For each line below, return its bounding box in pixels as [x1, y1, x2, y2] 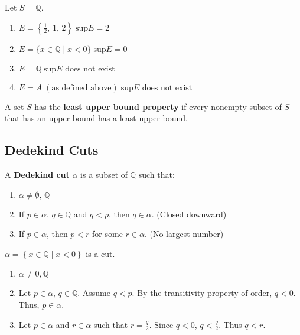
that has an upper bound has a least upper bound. [5, 112, 188, 124]
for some [92, 227, 123, 240]
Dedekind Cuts [5, 141, 99, 159]
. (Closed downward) [151, 207, 227, 220]
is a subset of [80, 168, 128, 180]
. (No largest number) [144, 227, 224, 240]
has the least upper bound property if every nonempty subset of [34, 100, 282, 112]
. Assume [77, 287, 110, 299]
